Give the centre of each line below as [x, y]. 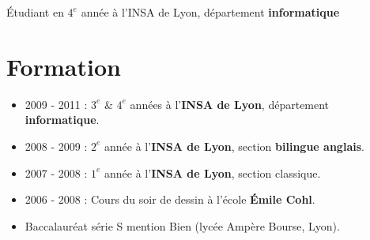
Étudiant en [35, 12]
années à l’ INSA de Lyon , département [230, 104]
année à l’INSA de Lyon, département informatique [210, 12]
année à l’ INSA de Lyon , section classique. [213, 172]
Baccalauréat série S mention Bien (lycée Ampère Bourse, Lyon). [182, 225]
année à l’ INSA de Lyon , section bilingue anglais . [234, 146]
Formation [64, 66]
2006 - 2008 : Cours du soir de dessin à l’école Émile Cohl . [170, 199]
